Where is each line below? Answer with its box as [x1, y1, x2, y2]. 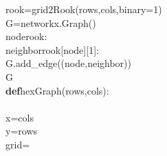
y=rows [5, 124, 38, 138]
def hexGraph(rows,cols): [5, 83, 109, 97]
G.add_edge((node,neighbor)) [5, 56, 131, 70]
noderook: [5, 29, 47, 43]
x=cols [5, 110, 34, 124]
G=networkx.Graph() [5, 15, 96, 30]
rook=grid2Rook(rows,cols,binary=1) [5, 2, 162, 16]
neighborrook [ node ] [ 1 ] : [5, 42, 99, 57]
